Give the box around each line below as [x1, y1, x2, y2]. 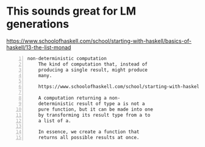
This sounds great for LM [6, 4, 136, 18]
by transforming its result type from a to [38, 112, 151, 118]
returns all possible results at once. [38, 135, 140, 141]
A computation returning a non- [38, 95, 121, 101]
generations [6, 17, 69, 31]
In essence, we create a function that [38, 129, 140, 135]
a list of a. [38, 117, 71, 124]
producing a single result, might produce [38, 67, 148, 73]
